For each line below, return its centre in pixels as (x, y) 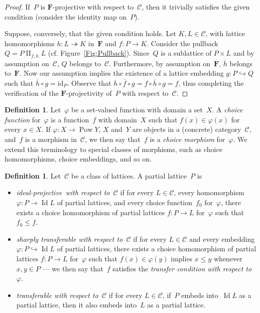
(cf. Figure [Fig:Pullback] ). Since (99, 53)
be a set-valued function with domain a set (137, 110)
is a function (70, 119)
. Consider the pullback (182, 43)
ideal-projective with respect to (63, 192)
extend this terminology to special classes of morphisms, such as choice (113, 149)
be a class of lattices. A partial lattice (129, 175)
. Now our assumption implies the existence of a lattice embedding (121, 73)
